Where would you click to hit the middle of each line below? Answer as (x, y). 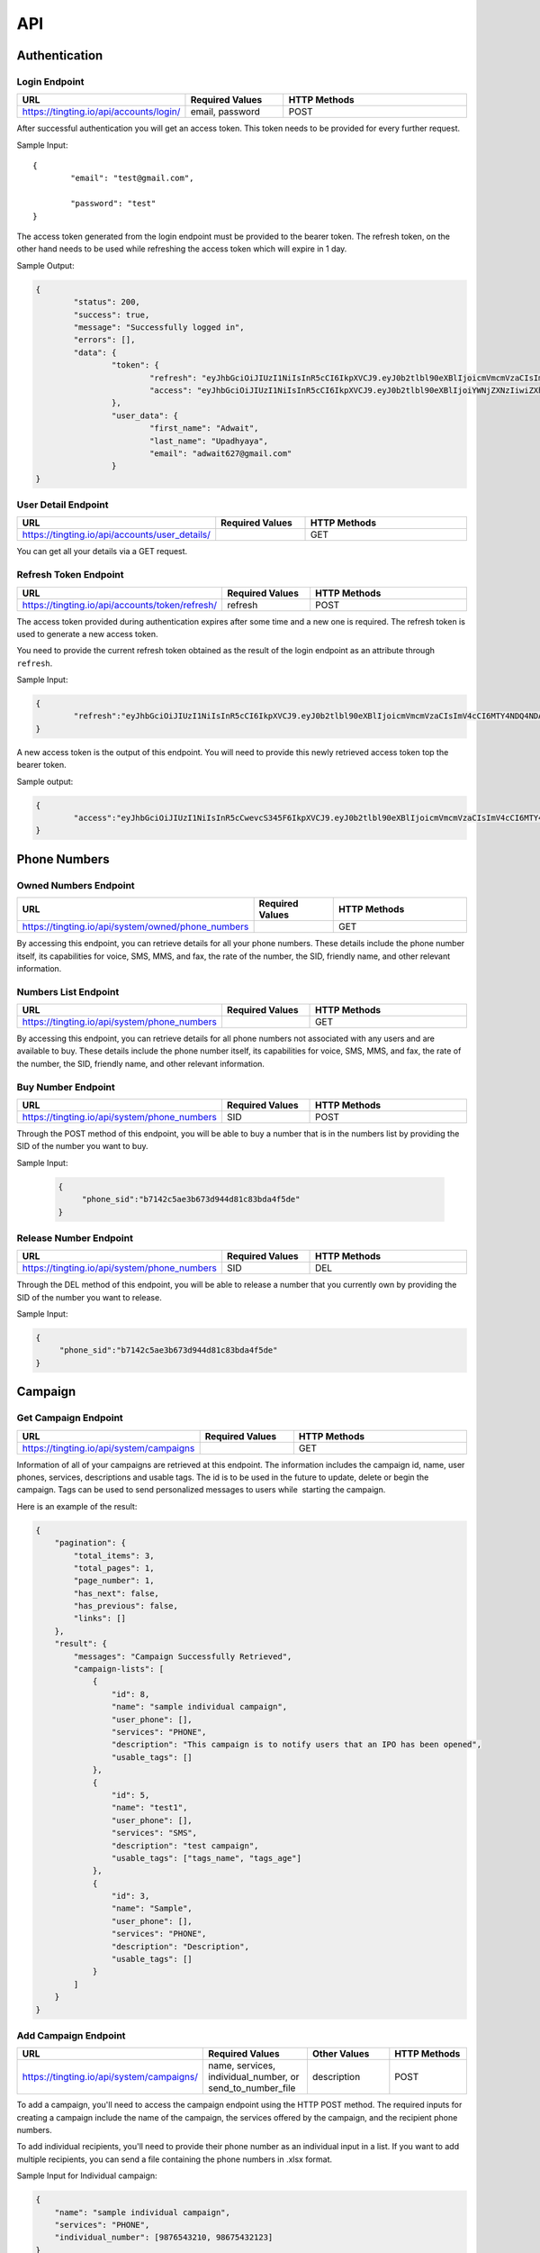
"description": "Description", (180, 1946)
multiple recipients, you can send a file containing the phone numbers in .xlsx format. (175, 2159)
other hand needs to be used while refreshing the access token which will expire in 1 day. (182, 249)
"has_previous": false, (126, 1606)
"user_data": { (145, 415)
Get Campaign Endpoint (70, 1418)
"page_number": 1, (114, 1581)
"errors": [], (104, 340)
